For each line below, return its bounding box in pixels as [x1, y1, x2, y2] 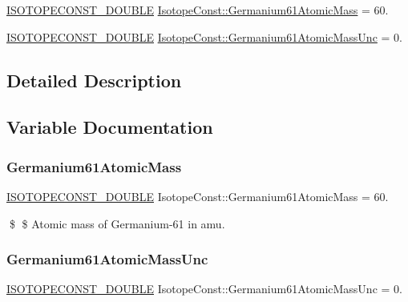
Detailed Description [6, 67, 182, 92]
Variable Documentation [6, 115, 213, 139]
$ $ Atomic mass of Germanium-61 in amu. [9, 215, 225, 232]
